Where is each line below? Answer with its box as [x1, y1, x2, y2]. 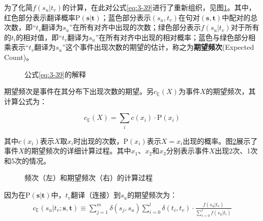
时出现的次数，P [73, 135, 129, 146]
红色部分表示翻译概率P [4, 12, 80, 22]
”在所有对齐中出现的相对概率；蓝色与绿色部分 [95, 31, 249, 42]
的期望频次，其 [206, 86, 256, 97]
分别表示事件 [166, 145, 209, 156]
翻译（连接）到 [71, 190, 121, 200]
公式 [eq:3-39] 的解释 [24, 69, 86, 79]
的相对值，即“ [16, 31, 62, 42]
